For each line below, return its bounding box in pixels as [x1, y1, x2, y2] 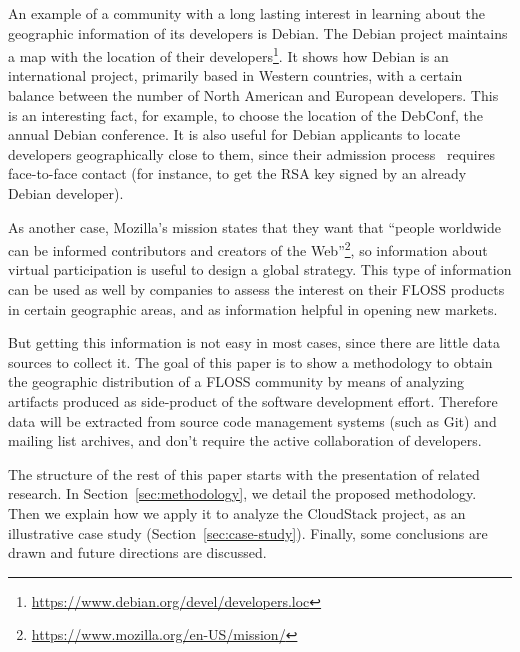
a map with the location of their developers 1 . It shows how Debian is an [8, 43, 449, 66]
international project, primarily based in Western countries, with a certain [8, 65, 463, 86]
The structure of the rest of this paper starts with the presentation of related [8, 463, 480, 484]
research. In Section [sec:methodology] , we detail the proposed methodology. [8, 483, 477, 504]
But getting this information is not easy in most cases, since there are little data [8, 332, 500, 353]
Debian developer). [8, 183, 124, 203]
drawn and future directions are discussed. [8, 542, 267, 563]
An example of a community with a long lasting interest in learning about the [8, 3, 486, 23]
